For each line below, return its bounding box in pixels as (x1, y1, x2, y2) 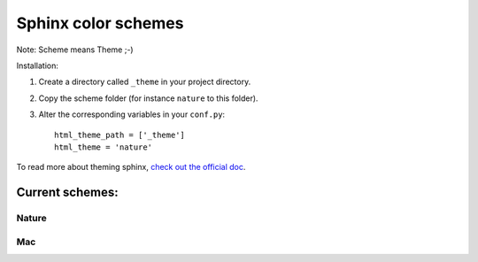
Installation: (16, 60, 59, 71)
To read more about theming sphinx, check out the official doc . (16, 162, 246, 173)
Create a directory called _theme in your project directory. (38, 76, 251, 88)
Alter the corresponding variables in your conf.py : (38, 109, 226, 119)
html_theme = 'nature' (54, 142, 153, 152)
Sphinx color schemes (16, 13, 184, 33)
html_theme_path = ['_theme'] (54, 129, 186, 140)
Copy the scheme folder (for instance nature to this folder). (38, 93, 258, 104)
